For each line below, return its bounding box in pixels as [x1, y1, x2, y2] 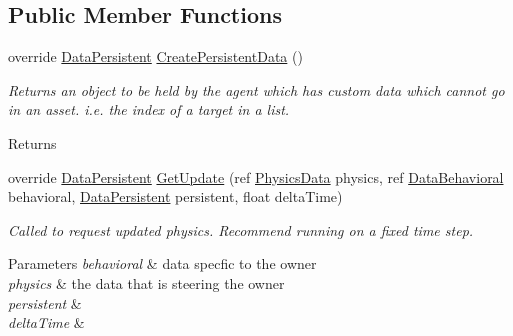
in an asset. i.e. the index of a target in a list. [8, 99, 290, 120]
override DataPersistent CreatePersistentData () [8, 46, 303, 67]
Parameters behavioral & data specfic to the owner [8, 253, 317, 274]
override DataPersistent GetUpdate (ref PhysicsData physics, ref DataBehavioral [8, 166, 504, 187]
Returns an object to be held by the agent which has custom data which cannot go [8, 79, 505, 100]
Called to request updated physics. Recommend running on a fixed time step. [8, 219, 474, 240]
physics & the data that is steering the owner [8, 272, 285, 293]
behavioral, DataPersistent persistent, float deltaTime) [8, 186, 343, 207]
